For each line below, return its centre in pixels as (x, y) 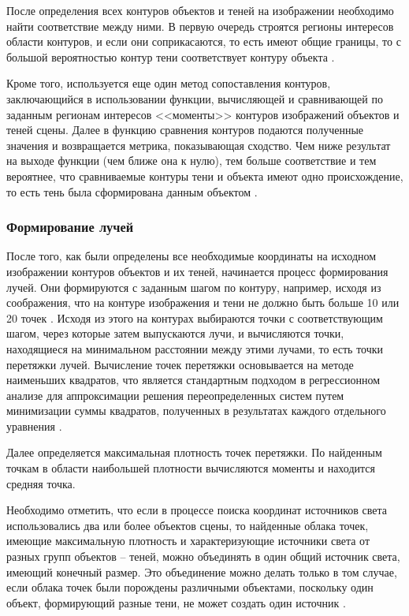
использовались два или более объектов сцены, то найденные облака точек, (188, 525)
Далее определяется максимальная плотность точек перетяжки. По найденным (194, 452)
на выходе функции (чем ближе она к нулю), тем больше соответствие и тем (191, 161)
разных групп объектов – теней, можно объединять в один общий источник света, (203, 556)
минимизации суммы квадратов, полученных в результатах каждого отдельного (196, 411)
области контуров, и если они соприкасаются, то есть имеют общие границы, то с (204, 41)
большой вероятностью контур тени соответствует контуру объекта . (171, 56)
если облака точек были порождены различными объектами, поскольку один (190, 587)
